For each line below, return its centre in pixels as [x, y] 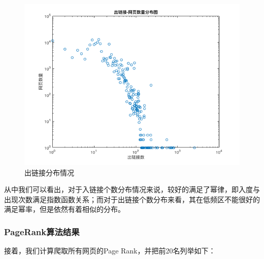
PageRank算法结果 [42, 231]
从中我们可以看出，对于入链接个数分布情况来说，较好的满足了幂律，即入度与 [132, 189]
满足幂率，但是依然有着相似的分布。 [64, 209]
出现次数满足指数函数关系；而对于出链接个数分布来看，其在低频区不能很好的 [132, 199]
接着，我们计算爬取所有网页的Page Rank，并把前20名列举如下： [110, 251]
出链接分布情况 [49, 172]
